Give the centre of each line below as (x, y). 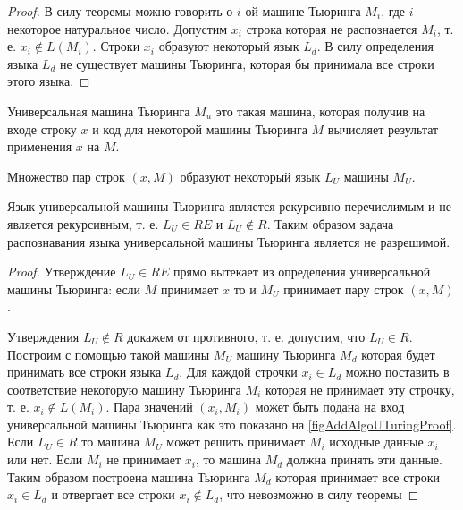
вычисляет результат (383, 128)
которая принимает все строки (358, 476)
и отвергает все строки (113, 494)
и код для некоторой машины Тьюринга (200, 128)
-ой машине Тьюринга (301, 11)
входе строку (42, 128)
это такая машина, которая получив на (320, 110)
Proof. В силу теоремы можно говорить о (120, 11)
